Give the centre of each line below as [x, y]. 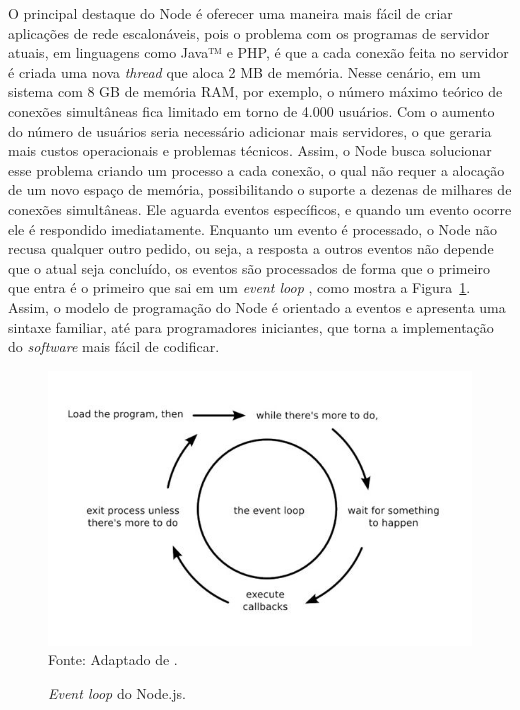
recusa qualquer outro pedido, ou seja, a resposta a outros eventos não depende [251, 248]
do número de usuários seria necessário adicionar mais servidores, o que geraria [250, 130]
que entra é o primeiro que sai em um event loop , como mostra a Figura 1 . [239, 287]
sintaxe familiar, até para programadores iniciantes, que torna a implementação [251, 326]
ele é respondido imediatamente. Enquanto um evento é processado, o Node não [252, 228]
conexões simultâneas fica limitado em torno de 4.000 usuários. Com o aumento [251, 110]
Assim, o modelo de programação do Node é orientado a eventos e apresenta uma [257, 306]
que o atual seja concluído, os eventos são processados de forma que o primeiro [249, 267]
